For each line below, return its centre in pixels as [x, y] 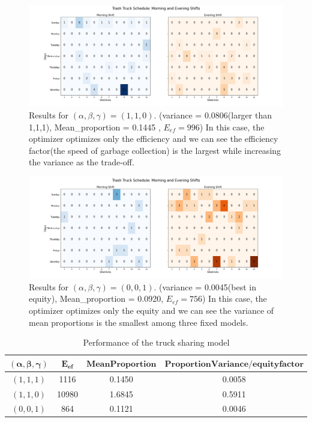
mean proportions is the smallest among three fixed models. [139, 322]
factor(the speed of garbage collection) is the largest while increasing [155, 150]
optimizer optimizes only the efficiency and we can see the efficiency [154, 139]
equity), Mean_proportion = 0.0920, [96, 298]
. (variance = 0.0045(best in [205, 286]
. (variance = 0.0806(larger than [213, 115]
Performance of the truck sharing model [156, 342]
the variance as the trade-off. [82, 162]
